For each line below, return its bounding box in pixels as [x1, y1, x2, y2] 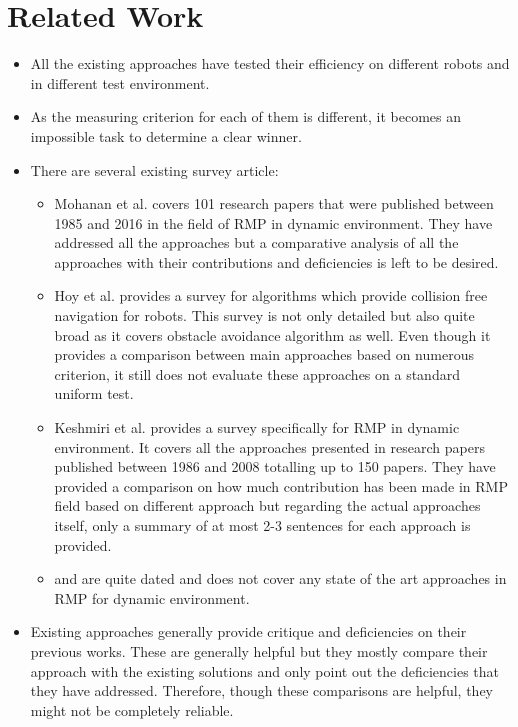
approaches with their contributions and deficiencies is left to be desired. [54, 251, 499, 272]
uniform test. [54, 383, 134, 404]
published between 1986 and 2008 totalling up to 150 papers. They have [54, 456, 496, 477]
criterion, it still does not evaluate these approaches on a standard [54, 363, 460, 384]
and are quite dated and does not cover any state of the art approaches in [54, 568, 507, 589]
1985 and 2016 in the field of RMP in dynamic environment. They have [54, 212, 493, 233]
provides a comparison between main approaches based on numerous [54, 344, 474, 365]
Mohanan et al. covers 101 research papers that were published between [54, 193, 494, 214]
